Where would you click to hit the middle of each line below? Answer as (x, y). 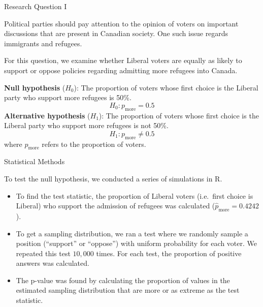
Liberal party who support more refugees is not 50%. (86, 125)
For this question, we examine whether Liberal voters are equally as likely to (123, 60)
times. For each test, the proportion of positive (169, 253)
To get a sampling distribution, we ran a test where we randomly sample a (132, 233)
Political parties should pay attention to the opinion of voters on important (121, 23)
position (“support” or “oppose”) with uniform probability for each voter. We (136, 243)
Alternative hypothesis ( (47, 115)
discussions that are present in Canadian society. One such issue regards (116, 33)
